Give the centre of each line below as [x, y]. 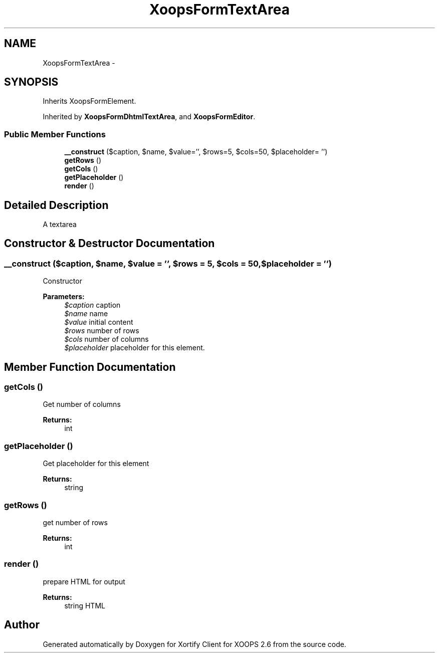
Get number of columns [82, 404]
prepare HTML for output [84, 581]
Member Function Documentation [90, 367]
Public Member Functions [55, 134]
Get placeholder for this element [96, 464]
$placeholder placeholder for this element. [135, 348]
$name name [86, 314]
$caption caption [92, 305]
